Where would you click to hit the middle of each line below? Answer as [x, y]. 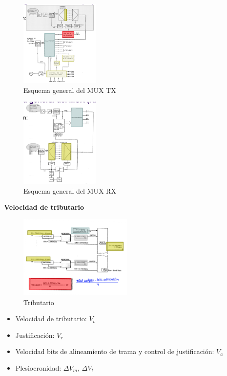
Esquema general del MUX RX [70, 190]
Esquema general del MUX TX [70, 90]
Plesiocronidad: [38, 367]
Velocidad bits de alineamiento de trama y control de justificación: [115, 351]
